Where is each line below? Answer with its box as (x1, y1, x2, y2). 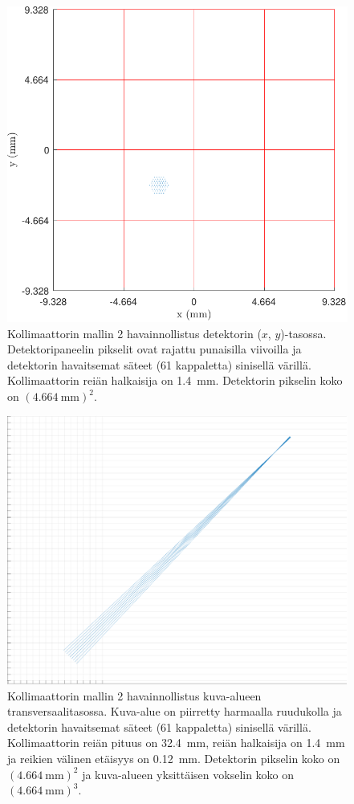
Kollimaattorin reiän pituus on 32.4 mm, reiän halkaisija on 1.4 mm (7, 734, 345, 751)
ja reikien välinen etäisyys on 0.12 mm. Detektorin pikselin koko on (7, 750, 340, 767)
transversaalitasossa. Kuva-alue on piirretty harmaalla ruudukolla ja (7, 703, 342, 720)
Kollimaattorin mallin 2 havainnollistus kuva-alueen (7, 687, 262, 704)
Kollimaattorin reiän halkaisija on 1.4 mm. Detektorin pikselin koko (7, 372, 343, 389)
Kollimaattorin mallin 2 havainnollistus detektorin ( (7, 324, 262, 341)
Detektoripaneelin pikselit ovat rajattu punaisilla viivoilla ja (7, 341, 302, 357)
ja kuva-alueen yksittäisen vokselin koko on (82, 765, 295, 782)
